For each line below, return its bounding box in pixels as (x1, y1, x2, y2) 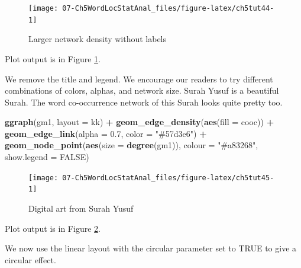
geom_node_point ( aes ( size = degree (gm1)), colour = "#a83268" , (5, 139, 258, 151)
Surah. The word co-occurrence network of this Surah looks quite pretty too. (5, 95, 283, 108)
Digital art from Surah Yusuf (28, 202, 134, 214)
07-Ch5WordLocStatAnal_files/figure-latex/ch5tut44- (62, 4, 274, 12)
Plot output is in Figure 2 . (5, 222, 101, 234)
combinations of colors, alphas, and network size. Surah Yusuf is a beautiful (5, 84, 279, 97)
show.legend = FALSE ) (5, 151, 89, 163)
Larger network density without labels (28, 33, 167, 45)
